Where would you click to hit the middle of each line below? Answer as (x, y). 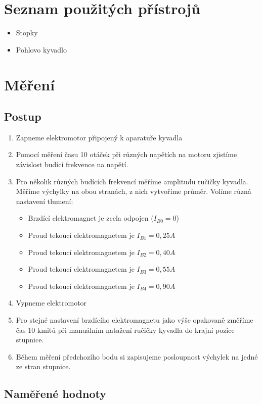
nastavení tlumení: (45, 201)
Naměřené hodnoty (55, 394)
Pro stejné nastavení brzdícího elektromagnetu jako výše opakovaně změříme (135, 320)
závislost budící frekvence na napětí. (72, 164)
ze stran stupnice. (43, 366)
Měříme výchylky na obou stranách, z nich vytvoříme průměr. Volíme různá (134, 191)
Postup (23, 116)
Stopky (27, 33)
